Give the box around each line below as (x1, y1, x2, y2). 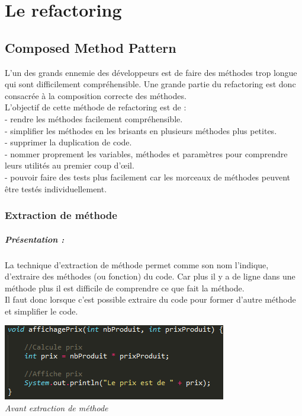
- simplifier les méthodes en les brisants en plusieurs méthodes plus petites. (5, 124, 277, 136)
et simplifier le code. (5, 304, 78, 317)
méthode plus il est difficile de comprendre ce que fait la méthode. (5, 281, 245, 294)
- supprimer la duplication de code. (5, 136, 132, 148)
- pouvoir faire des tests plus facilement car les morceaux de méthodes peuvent (5, 170, 291, 183)
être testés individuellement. (5, 182, 107, 195)
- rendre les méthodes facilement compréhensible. (5, 112, 183, 125)
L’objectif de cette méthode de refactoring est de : (5, 101, 187, 113)
